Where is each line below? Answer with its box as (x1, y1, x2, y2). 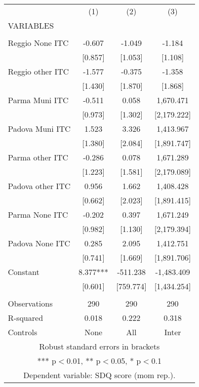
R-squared (8, 312, 43, 323)
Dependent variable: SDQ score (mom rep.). (23, 369, 176, 381)
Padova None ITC (8, 237, 70, 249)
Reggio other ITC (8, 66, 69, 77)
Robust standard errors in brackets (39, 341, 160, 352)
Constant (8, 266, 40, 277)
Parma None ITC (8, 209, 68, 220)
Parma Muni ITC (8, 94, 69, 106)
